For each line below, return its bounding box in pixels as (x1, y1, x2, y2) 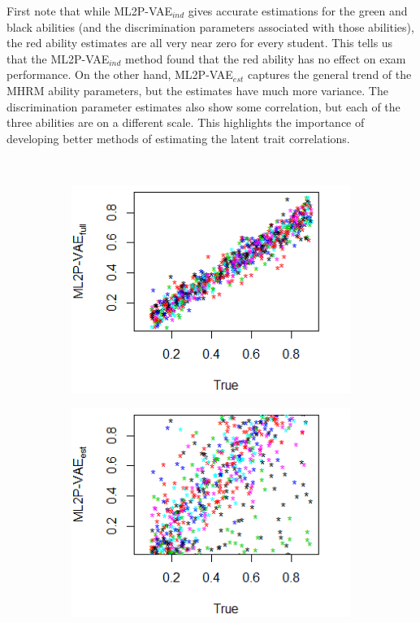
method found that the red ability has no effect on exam (125, 50, 406, 67)
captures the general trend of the (247, 66, 412, 83)
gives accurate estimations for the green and (188, 2, 408, 19)
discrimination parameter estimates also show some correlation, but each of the (6, 98, 401, 115)
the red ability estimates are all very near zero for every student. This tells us (6, 34, 393, 51)
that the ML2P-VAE (6, 50, 110, 67)
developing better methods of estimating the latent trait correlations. (6, 129, 350, 146)
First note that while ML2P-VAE (6, 2, 172, 19)
